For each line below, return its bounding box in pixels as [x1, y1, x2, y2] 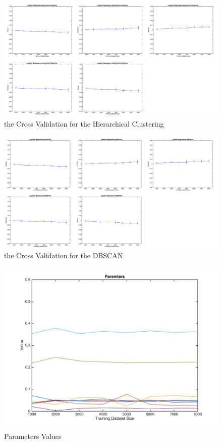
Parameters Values [4, 430, 62, 441]
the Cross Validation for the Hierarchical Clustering [4, 118, 164, 129]
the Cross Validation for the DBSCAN [4, 250, 123, 261]
